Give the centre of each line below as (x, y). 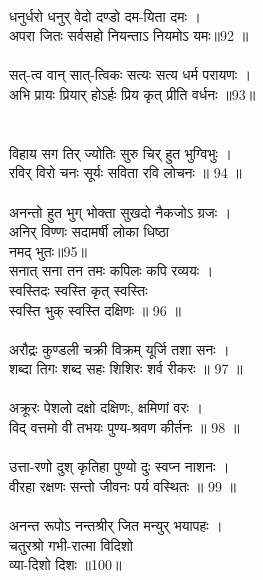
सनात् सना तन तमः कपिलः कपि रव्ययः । (111, 270)
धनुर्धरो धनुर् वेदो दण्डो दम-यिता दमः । (105, 15)
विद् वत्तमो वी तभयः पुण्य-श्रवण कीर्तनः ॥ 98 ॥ (124, 427)
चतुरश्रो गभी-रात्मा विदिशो (71, 544)
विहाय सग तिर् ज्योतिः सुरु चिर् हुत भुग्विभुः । (120, 152)
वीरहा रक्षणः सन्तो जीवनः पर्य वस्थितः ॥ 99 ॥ (123, 485)
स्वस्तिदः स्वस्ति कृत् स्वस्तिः (78, 289)
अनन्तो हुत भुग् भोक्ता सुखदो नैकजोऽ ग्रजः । (120, 211)
